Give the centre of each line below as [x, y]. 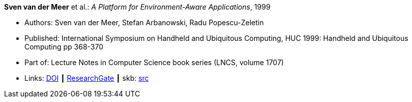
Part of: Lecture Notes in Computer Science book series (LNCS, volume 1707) [154, 62]
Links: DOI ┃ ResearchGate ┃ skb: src [87, 78]
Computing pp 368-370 [64, 47]
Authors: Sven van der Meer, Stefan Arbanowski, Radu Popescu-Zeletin [144, 22]
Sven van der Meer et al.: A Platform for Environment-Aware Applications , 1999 [137, 7]
